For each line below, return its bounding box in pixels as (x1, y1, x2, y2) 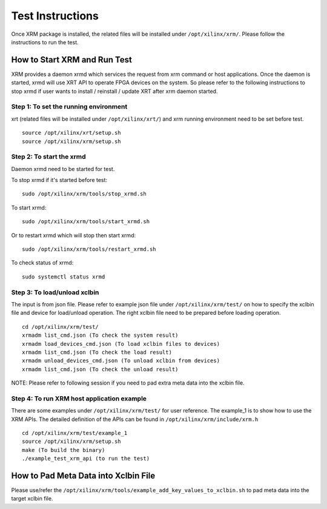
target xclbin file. (11, 495, 53, 502)
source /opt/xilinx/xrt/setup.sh (22, 129, 121, 137)
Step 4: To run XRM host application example (11, 394, 147, 403)
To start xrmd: (11, 204, 47, 211)
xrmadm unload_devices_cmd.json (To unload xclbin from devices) (22, 357, 220, 364)
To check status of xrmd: (11, 259, 74, 266)
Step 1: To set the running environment (11, 103, 128, 111)
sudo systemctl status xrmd (22, 273, 105, 280)
